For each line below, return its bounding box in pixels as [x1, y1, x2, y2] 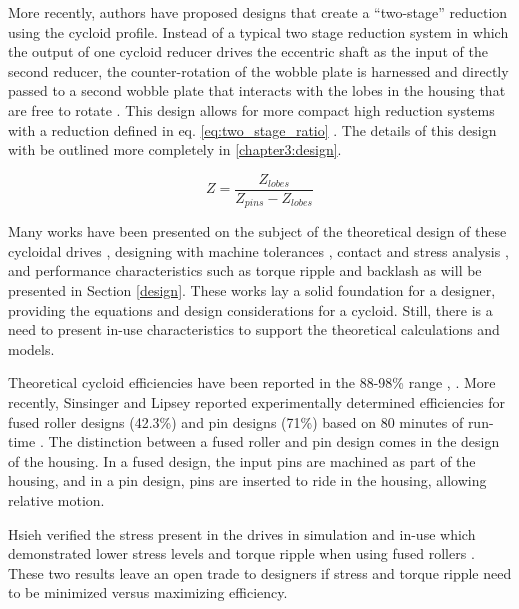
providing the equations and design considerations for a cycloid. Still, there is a [8, 299, 493, 320]
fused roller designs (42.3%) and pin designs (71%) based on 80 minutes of [8, 411, 464, 432]
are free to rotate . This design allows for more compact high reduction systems [8, 99, 495, 120]
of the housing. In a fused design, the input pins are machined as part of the [8, 450, 476, 471]
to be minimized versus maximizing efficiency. [8, 582, 288, 603]
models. [8, 338, 55, 359]
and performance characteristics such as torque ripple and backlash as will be [8, 260, 482, 281]
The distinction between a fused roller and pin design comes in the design [48, 431, 500, 452]
